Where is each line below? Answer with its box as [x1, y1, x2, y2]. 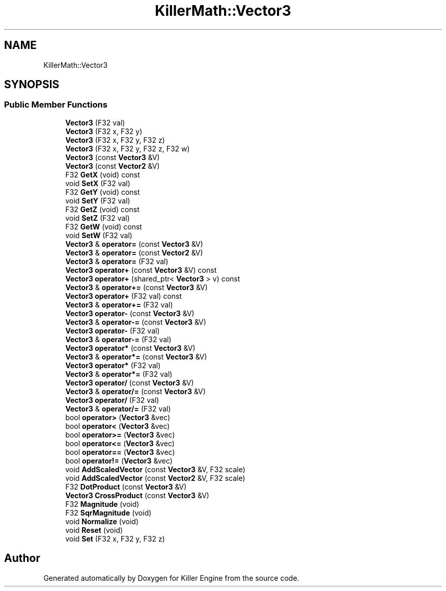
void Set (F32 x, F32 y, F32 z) [65, 534, 165, 543]
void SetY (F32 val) [65, 196, 130, 205]
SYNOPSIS [4, 78, 60, 91]
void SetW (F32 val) [65, 230, 132, 240]
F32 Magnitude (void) [65, 499, 140, 508]
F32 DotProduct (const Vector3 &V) [65, 482, 187, 491]
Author [4, 552, 40, 565]
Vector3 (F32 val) [65, 118, 125, 127]
